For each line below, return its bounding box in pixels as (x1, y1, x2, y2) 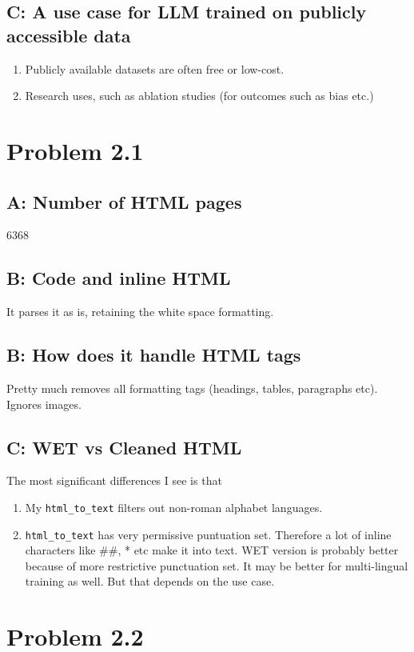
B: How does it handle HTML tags (6, 342, 301, 367)
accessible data (6, 22, 131, 47)
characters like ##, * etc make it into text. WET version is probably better (25, 542, 399, 558)
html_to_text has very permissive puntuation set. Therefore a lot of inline (25, 526, 392, 542)
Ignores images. (6, 395, 82, 412)
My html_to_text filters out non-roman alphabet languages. (25, 498, 323, 515)
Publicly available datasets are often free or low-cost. (25, 60, 285, 77)
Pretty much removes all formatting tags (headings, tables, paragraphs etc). (6, 379, 378, 396)
